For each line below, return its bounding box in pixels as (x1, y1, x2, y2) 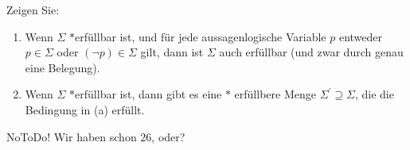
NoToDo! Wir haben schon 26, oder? (6, 128, 185, 144)
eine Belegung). (25, 59, 100, 75)
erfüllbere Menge (234, 86, 316, 102)
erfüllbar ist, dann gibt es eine (75, 86, 222, 102)
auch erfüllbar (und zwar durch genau (219, 44, 404, 60)
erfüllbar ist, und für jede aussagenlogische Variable (75, 28, 326, 44)
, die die (354, 86, 394, 102)
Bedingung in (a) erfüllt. (25, 101, 145, 117)
